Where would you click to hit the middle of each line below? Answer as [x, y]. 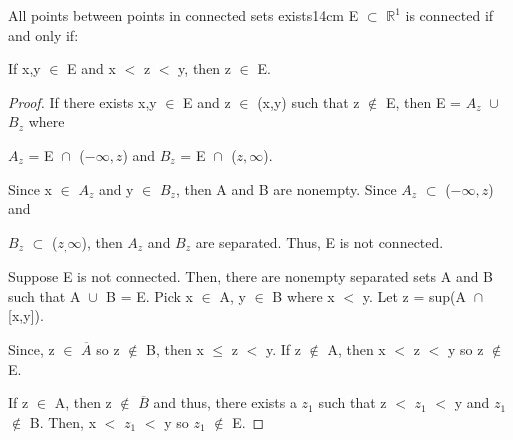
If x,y [24, 68]
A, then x [356, 348]
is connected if [449, 15]
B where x [303, 295]
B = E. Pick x [149, 295]
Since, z [31, 348]
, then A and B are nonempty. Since [286, 188]
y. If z [284, 348]
